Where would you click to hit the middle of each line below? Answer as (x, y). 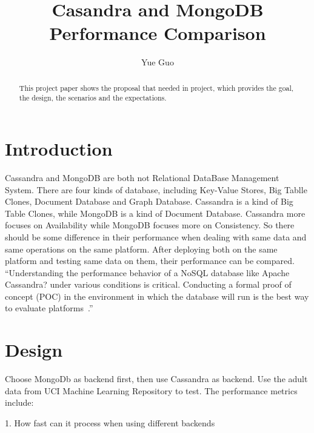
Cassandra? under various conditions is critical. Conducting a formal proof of (148, 284)
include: (19, 402)
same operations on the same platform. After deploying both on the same (141, 249)
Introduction (59, 149)
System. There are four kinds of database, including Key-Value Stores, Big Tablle (156, 189)
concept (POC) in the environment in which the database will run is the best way (157, 296)
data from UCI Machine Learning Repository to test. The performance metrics (151, 390)
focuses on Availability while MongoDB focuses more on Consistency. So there (150, 225)
